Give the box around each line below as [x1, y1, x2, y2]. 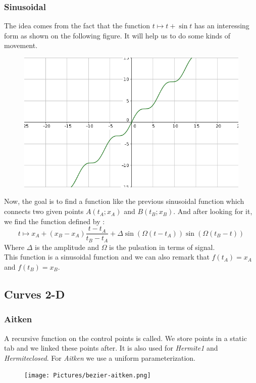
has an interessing [194, 20, 249, 31]
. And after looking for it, [173, 206, 252, 217]
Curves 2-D [4, 286, 65, 302]
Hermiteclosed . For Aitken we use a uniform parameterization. [4, 352, 196, 363]
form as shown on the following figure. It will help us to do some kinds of [4, 30, 231, 40]
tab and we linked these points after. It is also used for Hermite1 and [4, 343, 218, 353]
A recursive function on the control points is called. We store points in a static [4, 332, 247, 343]
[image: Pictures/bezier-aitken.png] [24, 372, 151, 379]
